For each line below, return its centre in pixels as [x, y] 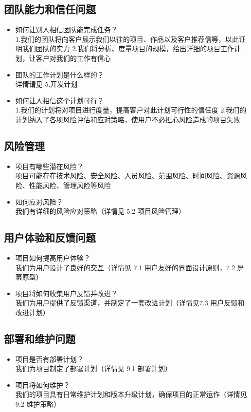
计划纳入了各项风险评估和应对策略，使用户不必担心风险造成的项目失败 [128, 119]
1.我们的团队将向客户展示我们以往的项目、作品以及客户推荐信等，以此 [127, 39]
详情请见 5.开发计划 [46, 84]
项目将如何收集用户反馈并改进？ [66, 293]
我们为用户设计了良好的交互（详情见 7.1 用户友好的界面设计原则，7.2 [125, 267]
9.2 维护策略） [38, 404]
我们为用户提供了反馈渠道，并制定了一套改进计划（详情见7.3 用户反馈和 [130, 303]
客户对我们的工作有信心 [73, 58]
